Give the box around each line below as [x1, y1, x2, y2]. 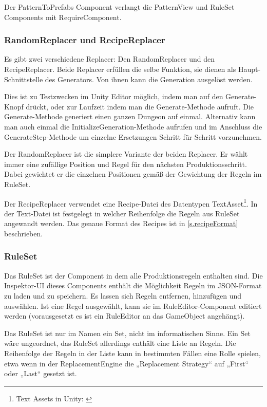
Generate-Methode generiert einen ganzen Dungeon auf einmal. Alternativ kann [4, 111, 256, 122]
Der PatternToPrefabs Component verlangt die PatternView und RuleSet [4, 2, 235, 12]
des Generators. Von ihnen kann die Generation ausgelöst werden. [45, 73, 253, 84]
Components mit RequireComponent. [4, 11, 122, 22]
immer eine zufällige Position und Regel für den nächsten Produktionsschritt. [4, 158, 247, 169]
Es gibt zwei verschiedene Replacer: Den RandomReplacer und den [4, 53, 215, 64]
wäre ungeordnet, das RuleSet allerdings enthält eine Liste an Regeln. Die [4, 338, 236, 348]
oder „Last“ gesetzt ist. [4, 368, 77, 379]
